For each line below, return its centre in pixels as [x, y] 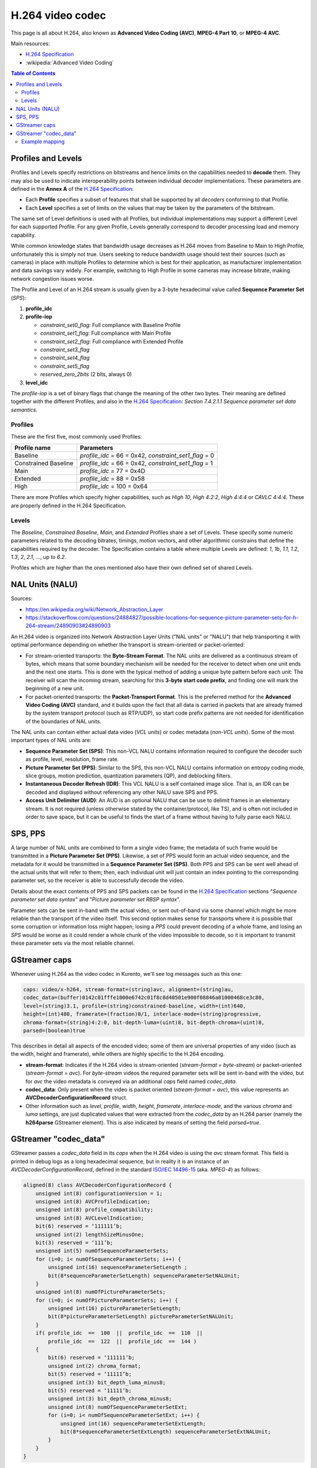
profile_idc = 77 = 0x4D [113, 471]
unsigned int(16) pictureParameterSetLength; [114, 1309]
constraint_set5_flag [65, 366]
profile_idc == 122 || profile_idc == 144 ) [122, 1341]
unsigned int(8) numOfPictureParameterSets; [101, 1292]
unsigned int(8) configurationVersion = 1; [99, 1193]
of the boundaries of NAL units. [64, 721]
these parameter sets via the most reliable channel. [73, 943]
